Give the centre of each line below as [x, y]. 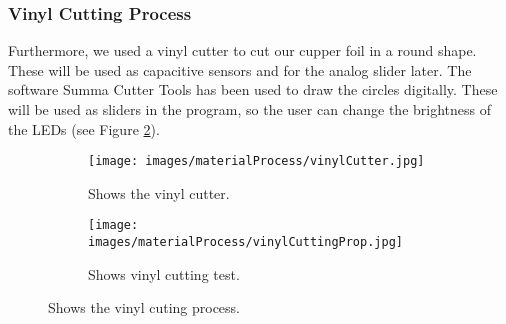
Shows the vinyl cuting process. [144, 307]
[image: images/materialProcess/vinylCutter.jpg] [256, 161]
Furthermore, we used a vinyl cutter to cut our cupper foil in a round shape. [242, 50]
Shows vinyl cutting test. [164, 273]
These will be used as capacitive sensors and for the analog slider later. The [240, 69]
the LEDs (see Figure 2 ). [84, 128]
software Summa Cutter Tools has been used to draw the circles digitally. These [253, 89]
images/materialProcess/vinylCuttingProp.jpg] [245, 242]
